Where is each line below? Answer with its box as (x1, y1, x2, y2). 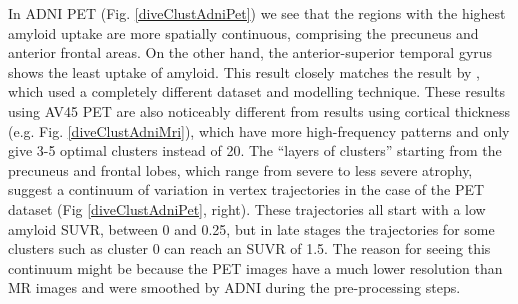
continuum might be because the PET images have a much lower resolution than (8, 257, 503, 278)
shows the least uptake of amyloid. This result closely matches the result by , (8, 61, 480, 82)
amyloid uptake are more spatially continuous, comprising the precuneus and (8, 22, 479, 43)
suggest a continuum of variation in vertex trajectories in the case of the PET (8, 179, 485, 200)
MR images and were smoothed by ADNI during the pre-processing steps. (8, 277, 461, 298)
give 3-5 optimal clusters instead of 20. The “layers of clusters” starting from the (8, 140, 502, 161)
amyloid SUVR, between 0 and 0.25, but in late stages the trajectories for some (8, 218, 495, 239)
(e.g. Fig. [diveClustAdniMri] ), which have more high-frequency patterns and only (8, 120, 510, 141)
